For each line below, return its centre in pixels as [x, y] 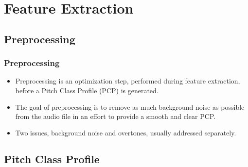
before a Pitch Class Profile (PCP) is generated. [87, 90]
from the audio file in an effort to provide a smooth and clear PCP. [115, 116]
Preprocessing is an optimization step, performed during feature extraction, [128, 81]
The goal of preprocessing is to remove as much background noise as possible [130, 107]
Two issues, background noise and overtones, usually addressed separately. [126, 132]
